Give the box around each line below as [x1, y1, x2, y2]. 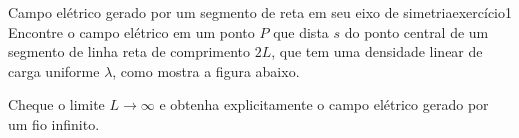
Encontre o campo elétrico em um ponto [8, 21, 255, 42]
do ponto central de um [344, 21, 489, 42]
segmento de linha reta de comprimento [8, 41, 251, 62]
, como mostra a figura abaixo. [112, 60, 300, 81]
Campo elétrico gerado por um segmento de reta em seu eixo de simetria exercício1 [8, 2, 512, 22]
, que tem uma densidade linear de [271, 41, 483, 62]
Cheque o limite [8, 94, 105, 115]
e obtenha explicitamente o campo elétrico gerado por [159, 94, 489, 115]
